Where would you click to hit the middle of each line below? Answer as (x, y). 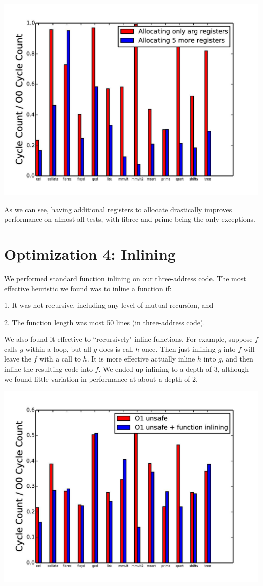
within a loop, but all (58, 349)
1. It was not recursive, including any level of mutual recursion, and (109, 305)
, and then (237, 359)
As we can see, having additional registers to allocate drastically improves (118, 209)
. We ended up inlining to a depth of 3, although (174, 369)
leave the (18, 359)
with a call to (60, 359)
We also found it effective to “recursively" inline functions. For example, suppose (128, 339)
